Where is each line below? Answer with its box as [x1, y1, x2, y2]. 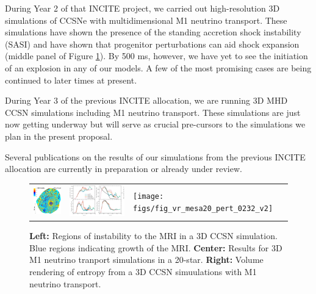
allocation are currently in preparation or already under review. [5, 162, 242, 175]
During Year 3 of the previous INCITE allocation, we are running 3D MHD [5, 94, 288, 107]
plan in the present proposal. [5, 129, 113, 142]
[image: [133, 192, 164, 201]
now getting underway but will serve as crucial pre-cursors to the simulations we [5, 118, 306, 131]
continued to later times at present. [5, 73, 137, 86]
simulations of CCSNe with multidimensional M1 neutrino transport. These [5, 13, 287, 26]
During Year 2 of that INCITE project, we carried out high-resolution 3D [5, 2, 280, 14]
